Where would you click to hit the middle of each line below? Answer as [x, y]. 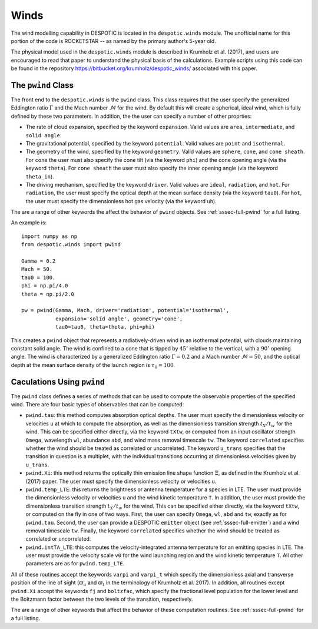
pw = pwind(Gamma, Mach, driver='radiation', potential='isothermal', [125, 310]
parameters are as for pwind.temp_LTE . [75, 564]
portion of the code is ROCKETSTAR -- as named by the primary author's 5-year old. [113, 41]
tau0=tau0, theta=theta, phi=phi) [105, 327]
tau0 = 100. [39, 277]
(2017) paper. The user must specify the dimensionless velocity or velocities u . [121, 481]
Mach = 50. [37, 269]
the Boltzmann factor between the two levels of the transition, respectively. [102, 599]
